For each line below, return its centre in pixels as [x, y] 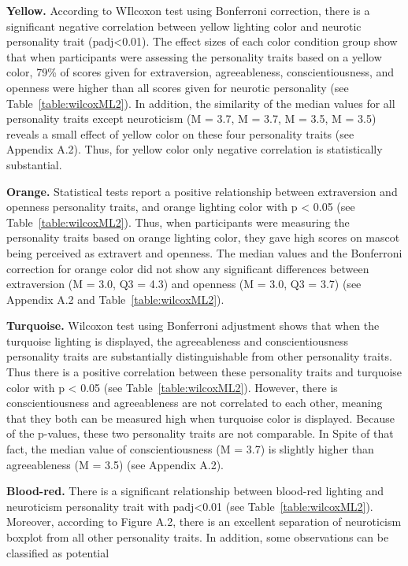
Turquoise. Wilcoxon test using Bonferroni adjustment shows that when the [193, 326]
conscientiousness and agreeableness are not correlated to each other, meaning [195, 403]
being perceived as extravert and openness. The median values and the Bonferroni [204, 252]
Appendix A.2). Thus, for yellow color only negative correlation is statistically [195, 149]
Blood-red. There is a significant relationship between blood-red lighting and [195, 491]
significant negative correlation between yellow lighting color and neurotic [184, 26]
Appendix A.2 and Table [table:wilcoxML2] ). [115, 299]
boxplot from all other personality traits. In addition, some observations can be [198, 537]
